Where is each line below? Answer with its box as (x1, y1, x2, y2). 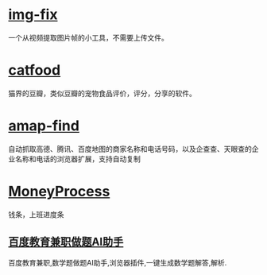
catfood (8, 61, 61, 79)
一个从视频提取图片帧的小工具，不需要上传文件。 (8, 33, 168, 42)
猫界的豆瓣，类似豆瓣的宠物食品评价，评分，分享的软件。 (8, 88, 196, 98)
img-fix (8, 6, 58, 24)
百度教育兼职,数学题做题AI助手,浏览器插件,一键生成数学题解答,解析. (8, 258, 227, 267)
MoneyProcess (8, 183, 110, 200)
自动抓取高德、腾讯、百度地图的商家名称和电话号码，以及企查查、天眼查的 (8, 144, 252, 153)
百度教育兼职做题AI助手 (8, 235, 124, 249)
